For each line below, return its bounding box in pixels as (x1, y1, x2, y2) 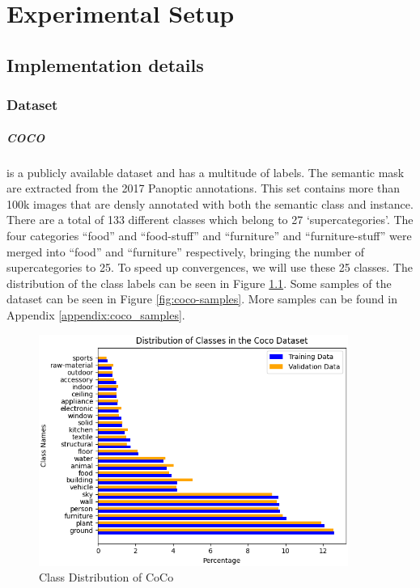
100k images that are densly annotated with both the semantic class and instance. (6, 195, 414, 212)
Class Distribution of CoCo (39, 569, 174, 586)
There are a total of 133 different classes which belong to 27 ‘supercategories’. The (6, 211, 414, 228)
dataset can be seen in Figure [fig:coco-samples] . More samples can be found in (6, 290, 397, 307)
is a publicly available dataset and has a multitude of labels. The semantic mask (6, 163, 405, 180)
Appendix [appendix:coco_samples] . (6, 306, 185, 323)
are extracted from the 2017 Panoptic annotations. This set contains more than (6, 180, 400, 197)
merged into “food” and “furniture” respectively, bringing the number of (6, 243, 365, 260)
